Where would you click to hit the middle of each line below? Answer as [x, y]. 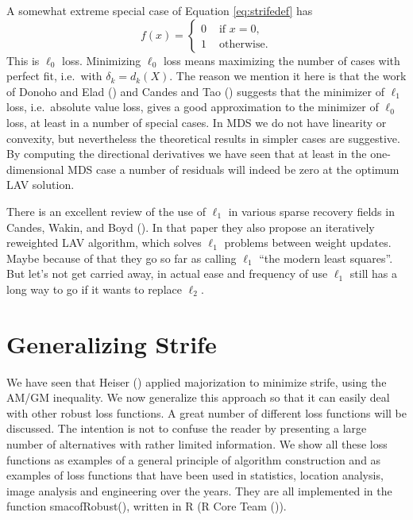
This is [23, 60]
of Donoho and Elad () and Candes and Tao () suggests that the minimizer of [195, 91]
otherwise [242, 44]
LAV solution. [41, 185]
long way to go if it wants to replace [94, 289]
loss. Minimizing [101, 60]
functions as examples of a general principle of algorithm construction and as [194, 459]
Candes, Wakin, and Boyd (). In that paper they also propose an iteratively [191, 227]
